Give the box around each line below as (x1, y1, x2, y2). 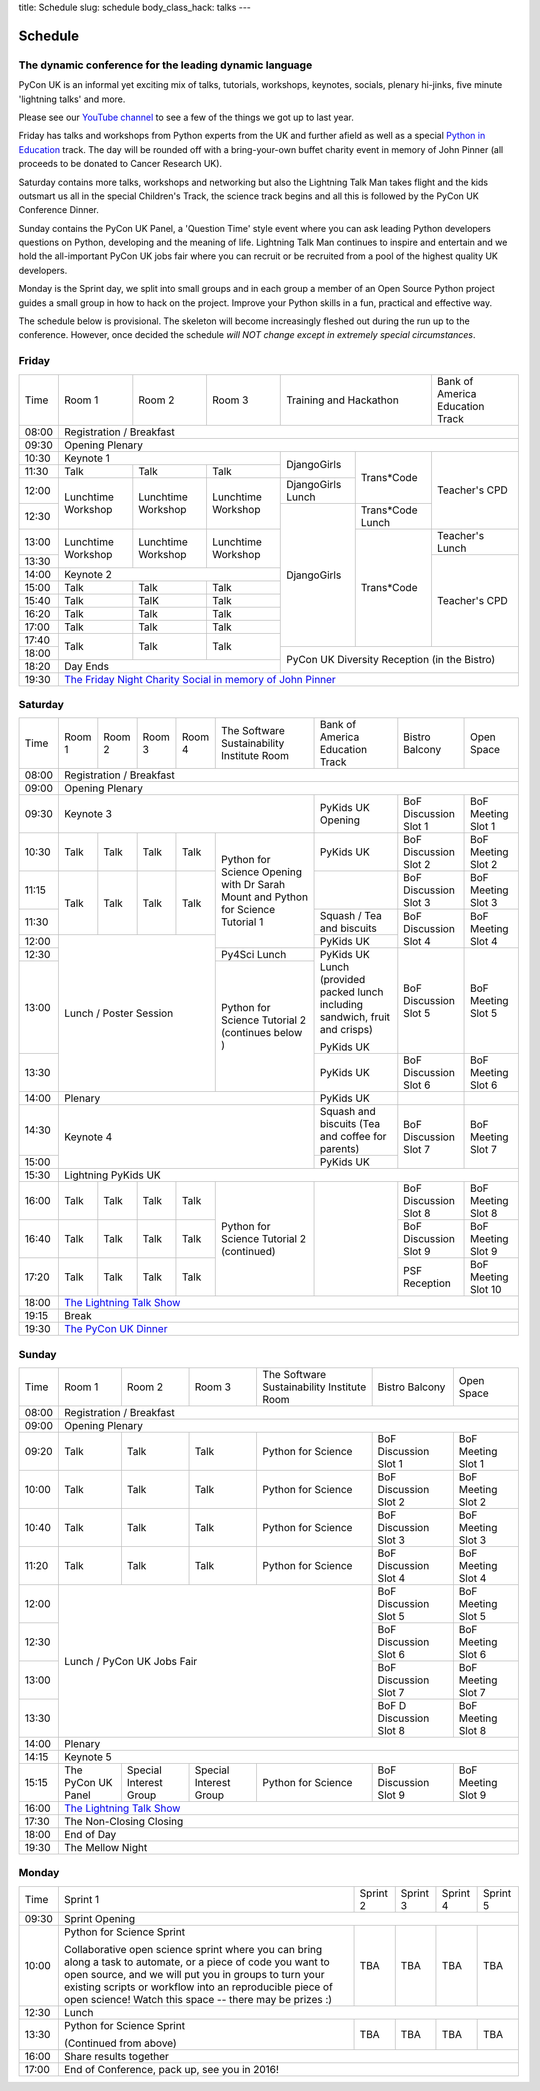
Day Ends (64, 659, 110, 673)
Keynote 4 (64, 1130, 113, 1144)
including (319, 998, 364, 1012)
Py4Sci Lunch (220, 948, 287, 962)
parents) (319, 1142, 360, 1156)
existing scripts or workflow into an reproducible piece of (63, 1980, 334, 1994)
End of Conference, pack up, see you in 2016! (63, 2062, 280, 2076)
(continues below (220, 1026, 303, 1040)
